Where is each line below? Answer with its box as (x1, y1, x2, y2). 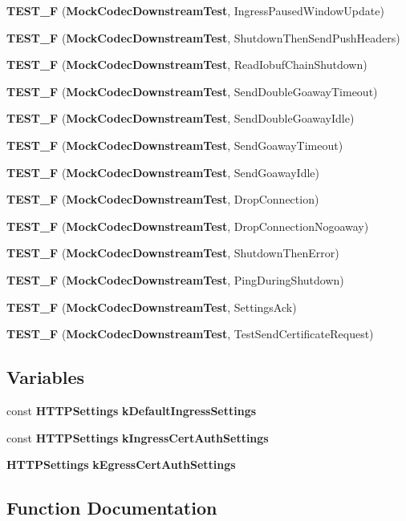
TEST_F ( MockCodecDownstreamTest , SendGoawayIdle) (6, 164, 320, 180)
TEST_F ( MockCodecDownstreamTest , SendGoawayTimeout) (6, 136, 343, 153)
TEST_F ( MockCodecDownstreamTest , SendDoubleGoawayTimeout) (6, 83, 378, 99)
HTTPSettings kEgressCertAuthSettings (6, 456, 236, 473)
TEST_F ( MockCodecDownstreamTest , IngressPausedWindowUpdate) (6, 2, 384, 18)
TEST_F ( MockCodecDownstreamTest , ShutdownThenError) (6, 244, 339, 261)
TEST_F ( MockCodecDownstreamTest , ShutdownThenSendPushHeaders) (6, 29, 400, 46)
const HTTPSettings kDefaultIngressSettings (6, 402, 257, 418)
